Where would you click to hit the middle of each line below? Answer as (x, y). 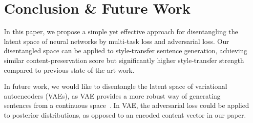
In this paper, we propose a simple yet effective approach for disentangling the (121, 31)
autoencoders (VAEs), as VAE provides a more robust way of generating (112, 95)
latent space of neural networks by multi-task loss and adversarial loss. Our (116, 41)
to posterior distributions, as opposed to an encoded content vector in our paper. (125, 114)
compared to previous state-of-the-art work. (69, 70)
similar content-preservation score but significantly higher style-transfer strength (124, 60)
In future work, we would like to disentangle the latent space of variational (116, 86)
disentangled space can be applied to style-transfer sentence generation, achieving (126, 51)
